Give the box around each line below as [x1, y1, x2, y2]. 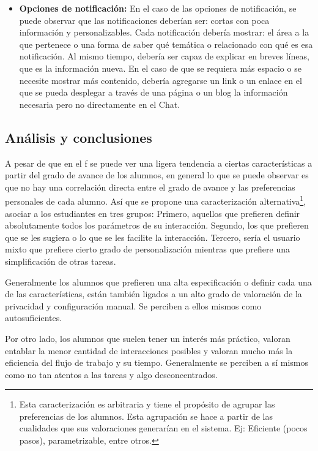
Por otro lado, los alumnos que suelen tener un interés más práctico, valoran [5, 332, 290, 344]
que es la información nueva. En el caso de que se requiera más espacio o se [19, 61, 301, 74]
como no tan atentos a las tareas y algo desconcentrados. [5, 368, 218, 381]
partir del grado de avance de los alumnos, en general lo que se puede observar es [5, 169, 309, 181]
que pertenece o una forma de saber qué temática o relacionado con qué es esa [19, 37, 313, 50]
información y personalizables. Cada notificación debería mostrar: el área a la [19, 26, 309, 39]
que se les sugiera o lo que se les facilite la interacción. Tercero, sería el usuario [5, 230, 300, 243]
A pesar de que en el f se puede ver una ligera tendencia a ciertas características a [5, 156, 312, 169]
